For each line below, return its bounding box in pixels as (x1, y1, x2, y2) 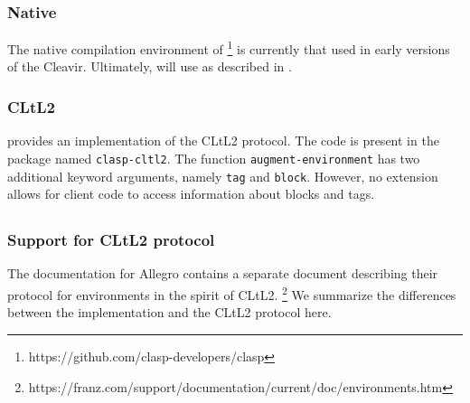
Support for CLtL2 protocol (7, 229, 215, 251)
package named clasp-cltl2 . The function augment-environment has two (7, 148, 420, 167)
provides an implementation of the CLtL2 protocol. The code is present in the (7, 131, 439, 150)
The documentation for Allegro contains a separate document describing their (7, 264, 438, 283)
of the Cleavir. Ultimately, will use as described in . (7, 57, 292, 76)
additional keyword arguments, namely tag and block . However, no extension (7, 166, 438, 185)
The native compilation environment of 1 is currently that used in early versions (7, 37, 450, 58)
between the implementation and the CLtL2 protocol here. (7, 303, 332, 322)
